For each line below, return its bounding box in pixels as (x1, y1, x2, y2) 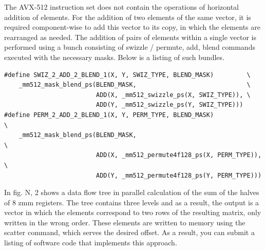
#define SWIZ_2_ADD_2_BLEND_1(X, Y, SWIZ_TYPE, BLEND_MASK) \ (4, 71, 251, 79)
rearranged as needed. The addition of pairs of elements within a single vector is (4, 31, 256, 42)
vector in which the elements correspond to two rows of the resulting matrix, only (4, 207, 261, 218)
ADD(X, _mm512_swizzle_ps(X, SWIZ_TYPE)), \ (96, 91, 251, 99)
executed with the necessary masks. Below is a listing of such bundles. (4, 51, 224, 62)
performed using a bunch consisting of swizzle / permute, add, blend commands (4, 42, 255, 52)
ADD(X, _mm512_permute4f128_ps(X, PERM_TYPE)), (96, 151, 262, 159)
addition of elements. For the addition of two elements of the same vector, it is (4, 11, 251, 22)
